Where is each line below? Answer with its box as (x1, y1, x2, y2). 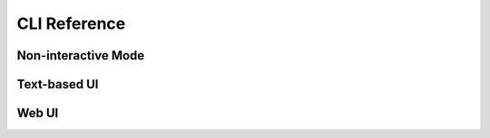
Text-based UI (16, 77, 99, 92)
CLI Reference (16, 14, 126, 33)
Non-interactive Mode (16, 48, 145, 63)
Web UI (16, 106, 59, 121)
